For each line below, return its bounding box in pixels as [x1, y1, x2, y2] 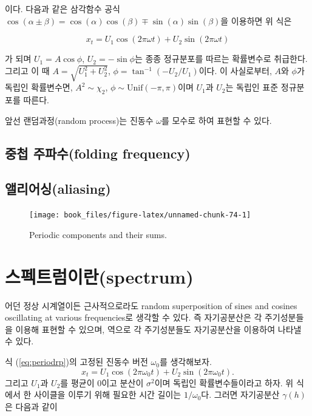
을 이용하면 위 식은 [220, 14, 292, 27]
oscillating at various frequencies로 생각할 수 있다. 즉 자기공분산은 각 [5, 311, 262, 324]
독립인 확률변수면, [5, 81, 73, 94]
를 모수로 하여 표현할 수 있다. [161, 114, 272, 126]
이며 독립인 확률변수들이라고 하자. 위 [154, 376, 294, 389]
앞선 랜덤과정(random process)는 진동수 [5, 114, 154, 126]
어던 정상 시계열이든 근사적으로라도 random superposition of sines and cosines [5, 299, 297, 312]
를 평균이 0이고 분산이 [60, 376, 144, 389]
